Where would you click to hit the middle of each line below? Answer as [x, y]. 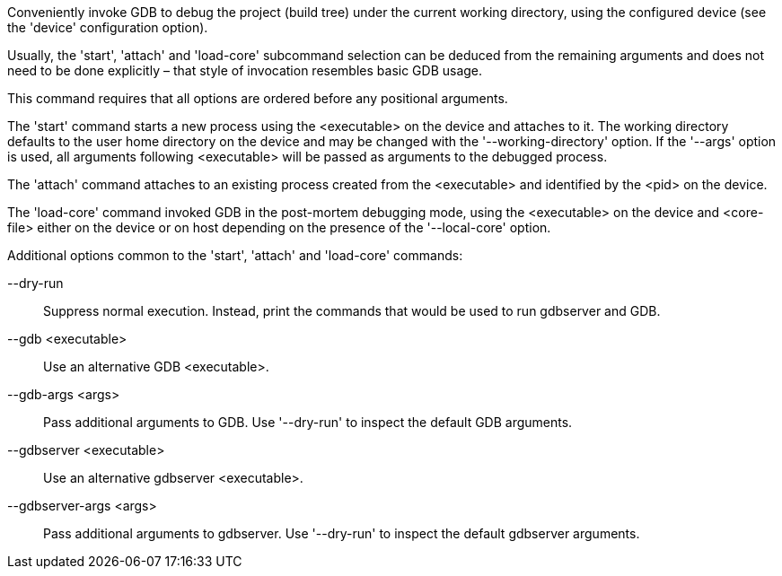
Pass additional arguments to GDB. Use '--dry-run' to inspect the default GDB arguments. [308, 422]
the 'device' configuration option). [108, 27]
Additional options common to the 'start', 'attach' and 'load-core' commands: [235, 255]
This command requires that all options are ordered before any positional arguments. [258, 98]
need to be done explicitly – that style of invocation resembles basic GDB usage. [245, 70]
